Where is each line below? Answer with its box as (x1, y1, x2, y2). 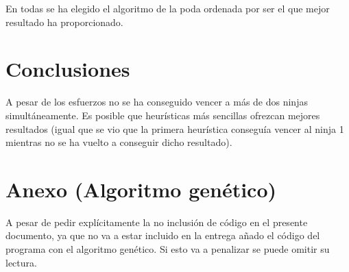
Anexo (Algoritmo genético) (5, 175, 277, 203)
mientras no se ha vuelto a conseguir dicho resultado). (5, 135, 232, 149)
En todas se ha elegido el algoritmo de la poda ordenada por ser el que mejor (5, 1, 330, 15)
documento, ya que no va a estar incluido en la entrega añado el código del (5, 228, 320, 243)
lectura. (5, 255, 37, 269)
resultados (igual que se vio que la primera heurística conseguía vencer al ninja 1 (5, 121, 344, 136)
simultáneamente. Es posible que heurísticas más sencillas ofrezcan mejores (5, 108, 320, 122)
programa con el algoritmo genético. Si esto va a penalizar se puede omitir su (5, 242, 330, 256)
